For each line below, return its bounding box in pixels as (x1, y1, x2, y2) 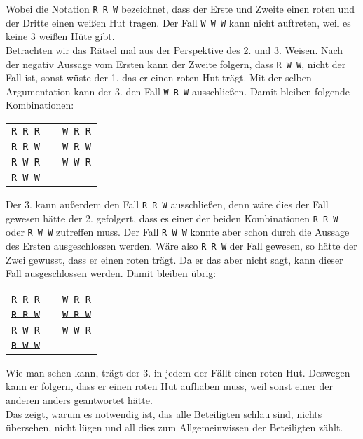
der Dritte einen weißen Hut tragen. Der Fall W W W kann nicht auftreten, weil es (6, 15, 351, 29)
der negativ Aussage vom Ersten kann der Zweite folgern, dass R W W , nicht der (6, 56, 346, 71)
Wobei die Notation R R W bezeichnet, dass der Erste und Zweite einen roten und (6, 1, 355, 15)
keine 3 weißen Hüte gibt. (6, 29, 115, 43)
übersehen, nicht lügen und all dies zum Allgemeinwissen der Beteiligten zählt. (6, 420, 343, 435)
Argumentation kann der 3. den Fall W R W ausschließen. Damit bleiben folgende (6, 83, 350, 98)
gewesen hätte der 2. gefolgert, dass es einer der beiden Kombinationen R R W (6, 210, 338, 225)
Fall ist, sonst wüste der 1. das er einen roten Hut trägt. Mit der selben (6, 70, 312, 85)
